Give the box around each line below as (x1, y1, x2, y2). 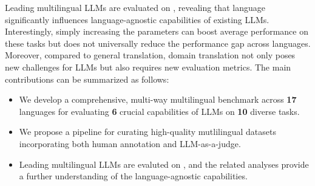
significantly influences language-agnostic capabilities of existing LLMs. (5, 13, 269, 26)
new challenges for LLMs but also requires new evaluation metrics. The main (5, 60, 291, 73)
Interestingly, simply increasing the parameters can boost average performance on (5, 25, 308, 38)
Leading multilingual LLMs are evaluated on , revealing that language (5, 1, 265, 13)
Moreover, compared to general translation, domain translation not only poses (5, 49, 296, 61)
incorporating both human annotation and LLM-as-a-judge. (19, 137, 241, 150)
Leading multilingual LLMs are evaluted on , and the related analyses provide (19, 157, 309, 170)
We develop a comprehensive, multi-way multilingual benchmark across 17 (19, 93, 297, 106)
